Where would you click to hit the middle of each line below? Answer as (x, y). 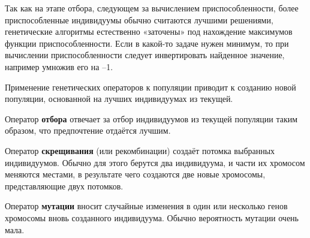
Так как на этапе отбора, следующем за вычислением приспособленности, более (152, 8)
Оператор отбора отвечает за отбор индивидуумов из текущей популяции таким (151, 118)
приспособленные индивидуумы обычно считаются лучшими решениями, (139, 19)
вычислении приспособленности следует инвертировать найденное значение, (145, 55)
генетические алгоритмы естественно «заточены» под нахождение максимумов (149, 31)
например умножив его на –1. (59, 66)
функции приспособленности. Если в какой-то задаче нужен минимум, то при (147, 43)
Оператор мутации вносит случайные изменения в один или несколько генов (146, 206)
